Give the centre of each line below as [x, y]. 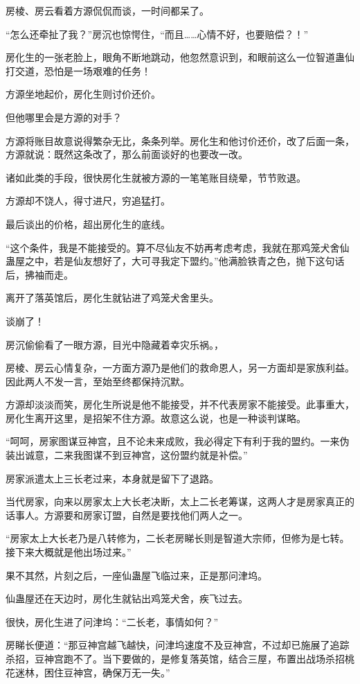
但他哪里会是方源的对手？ [64, 117]
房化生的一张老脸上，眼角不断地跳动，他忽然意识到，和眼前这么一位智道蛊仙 [180, 57]
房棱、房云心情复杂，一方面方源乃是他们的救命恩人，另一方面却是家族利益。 [180, 368]
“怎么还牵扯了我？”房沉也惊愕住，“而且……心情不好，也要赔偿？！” [157, 34]
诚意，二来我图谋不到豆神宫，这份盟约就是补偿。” [136, 455]
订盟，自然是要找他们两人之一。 [175, 515]
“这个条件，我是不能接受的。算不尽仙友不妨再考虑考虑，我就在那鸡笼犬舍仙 [178, 247]
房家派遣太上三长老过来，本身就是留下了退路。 [112, 478]
